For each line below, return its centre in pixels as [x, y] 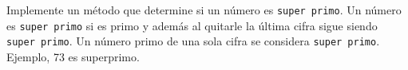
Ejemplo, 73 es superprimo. [73, 56]
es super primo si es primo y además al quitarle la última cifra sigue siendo [192, 25]
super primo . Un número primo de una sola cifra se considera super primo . [193, 41]
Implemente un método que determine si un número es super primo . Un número [204, 10]
